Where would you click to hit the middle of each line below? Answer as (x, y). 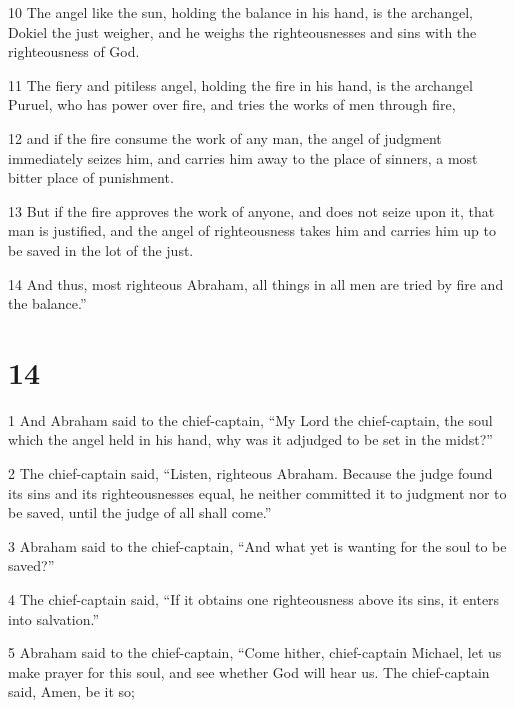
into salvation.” (54, 618)
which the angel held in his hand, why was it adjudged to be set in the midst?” (250, 439)
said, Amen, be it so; (71, 691)
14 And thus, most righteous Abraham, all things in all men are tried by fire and (256, 283)
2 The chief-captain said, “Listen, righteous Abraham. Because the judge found (250, 473)
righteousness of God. (74, 51)
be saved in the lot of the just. (101, 249)
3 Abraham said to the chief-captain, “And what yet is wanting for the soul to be (257, 545)
